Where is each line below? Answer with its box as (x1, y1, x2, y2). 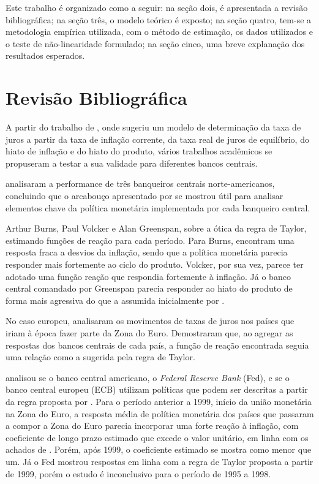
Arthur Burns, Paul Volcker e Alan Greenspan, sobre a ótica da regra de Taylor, (6, 222, 307, 235)
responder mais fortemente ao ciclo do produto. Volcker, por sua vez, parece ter (6, 258, 304, 271)
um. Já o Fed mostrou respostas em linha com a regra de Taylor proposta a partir (6, 455, 313, 467)
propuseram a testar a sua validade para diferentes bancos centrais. (6, 156, 258, 169)
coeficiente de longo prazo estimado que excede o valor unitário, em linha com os (6, 431, 309, 444)
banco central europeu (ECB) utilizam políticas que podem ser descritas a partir (6, 383, 308, 396)
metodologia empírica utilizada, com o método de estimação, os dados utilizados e (6, 25, 313, 38)
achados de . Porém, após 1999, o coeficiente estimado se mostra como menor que (6, 443, 312, 456)
